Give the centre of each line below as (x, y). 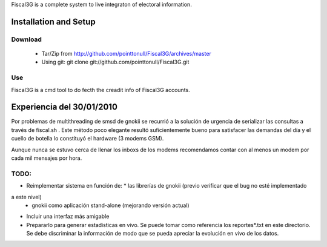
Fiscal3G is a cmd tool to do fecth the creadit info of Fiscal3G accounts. (101, 90)
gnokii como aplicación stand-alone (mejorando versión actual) (111, 205)
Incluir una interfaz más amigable (68, 216)
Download (27, 39)
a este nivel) (26, 197)
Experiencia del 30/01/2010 (64, 107)
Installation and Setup (54, 21)
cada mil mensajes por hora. (47, 158)
